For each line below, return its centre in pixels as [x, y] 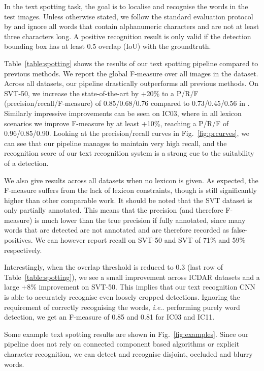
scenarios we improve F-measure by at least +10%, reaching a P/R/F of [117, 123]
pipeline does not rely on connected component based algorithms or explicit [122, 344]
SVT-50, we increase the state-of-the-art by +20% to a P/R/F [101, 93]
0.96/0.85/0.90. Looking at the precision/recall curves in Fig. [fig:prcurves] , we [127, 133]
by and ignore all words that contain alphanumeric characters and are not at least [132, 26]
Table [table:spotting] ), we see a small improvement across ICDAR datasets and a [132, 277]
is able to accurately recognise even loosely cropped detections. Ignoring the [122, 297]
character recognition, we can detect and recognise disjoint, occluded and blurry [128, 354]
